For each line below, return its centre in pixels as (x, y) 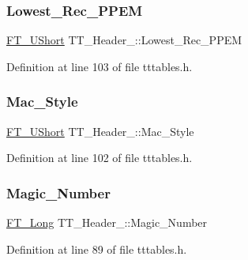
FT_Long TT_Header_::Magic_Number (107, 222)
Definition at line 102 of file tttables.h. (100, 158)
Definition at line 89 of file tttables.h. (97, 249)
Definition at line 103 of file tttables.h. (100, 66)
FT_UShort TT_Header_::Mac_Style (100, 131)
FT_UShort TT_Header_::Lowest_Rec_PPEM (124, 40)
